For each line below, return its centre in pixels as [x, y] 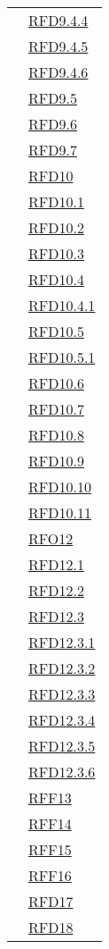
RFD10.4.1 [62, 305]
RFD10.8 [56, 435]
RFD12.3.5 [62, 746]
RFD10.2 [56, 227]
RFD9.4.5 [58, 46]
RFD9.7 [53, 150]
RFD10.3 [56, 253]
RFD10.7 [56, 409]
